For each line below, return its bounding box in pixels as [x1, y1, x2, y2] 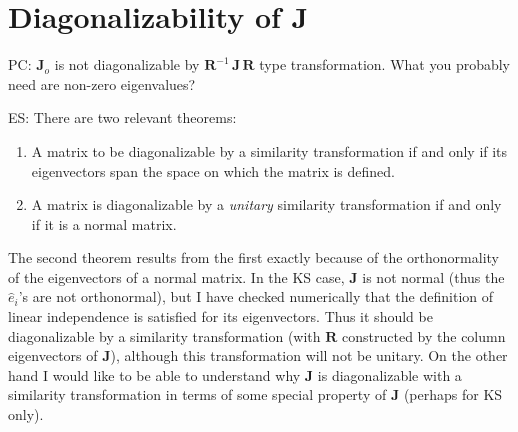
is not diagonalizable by [54, 54, 200, 75]
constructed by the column [342, 325, 506, 346]
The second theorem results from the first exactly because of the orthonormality [8, 247, 499, 268]
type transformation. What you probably [259, 54, 511, 75]
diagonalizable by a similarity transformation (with [8, 325, 321, 346]
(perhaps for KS [403, 384, 503, 405]
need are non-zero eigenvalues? [8, 73, 196, 94]
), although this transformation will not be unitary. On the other [110, 345, 508, 366]
